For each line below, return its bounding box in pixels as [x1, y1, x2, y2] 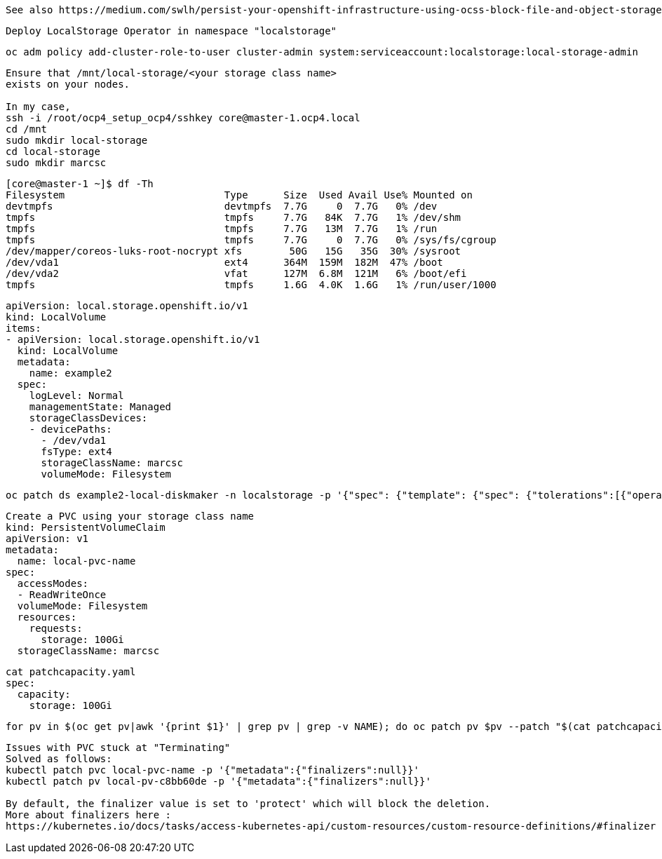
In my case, [6, 101, 71, 112]
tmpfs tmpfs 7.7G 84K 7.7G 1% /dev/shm [6, 212, 461, 223]
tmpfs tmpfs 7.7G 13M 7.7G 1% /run [6, 223, 438, 234]
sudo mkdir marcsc [6, 157, 107, 168]
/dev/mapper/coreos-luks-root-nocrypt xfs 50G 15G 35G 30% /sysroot [6, 245, 461, 257]
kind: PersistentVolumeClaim [6, 522, 165, 533]
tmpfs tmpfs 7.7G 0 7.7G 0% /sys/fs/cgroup [6, 234, 496, 245]
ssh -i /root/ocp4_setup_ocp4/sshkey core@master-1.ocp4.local [6, 112, 360, 123]
